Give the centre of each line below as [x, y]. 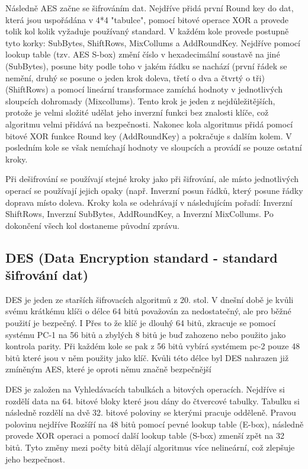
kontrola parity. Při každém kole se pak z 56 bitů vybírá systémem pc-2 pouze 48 [153, 346]
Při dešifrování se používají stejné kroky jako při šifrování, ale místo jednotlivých [152, 179]
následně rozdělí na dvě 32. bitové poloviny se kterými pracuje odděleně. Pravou [151, 412]
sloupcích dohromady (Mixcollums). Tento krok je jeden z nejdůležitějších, [140, 100]
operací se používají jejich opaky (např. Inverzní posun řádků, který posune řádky [154, 190]
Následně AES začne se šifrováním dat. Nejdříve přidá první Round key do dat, [150, 8]
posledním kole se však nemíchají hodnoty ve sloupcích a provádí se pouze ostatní [154, 147]
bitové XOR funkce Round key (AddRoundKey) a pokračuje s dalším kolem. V [149, 135]
